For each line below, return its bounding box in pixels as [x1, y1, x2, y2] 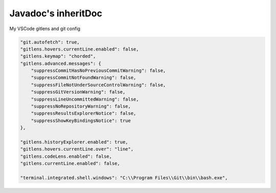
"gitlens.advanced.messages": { [20, 60, 102, 66]
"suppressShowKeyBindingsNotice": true [31, 117, 131, 124]
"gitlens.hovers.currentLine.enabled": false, [20, 46, 139, 52]
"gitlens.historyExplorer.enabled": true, [20, 139, 128, 145]
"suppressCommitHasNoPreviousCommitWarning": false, [31, 68, 166, 74]
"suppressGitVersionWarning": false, [31, 89, 126, 95]
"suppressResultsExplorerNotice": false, [31, 110, 136, 116]
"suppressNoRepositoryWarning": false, [31, 104, 131, 109]
